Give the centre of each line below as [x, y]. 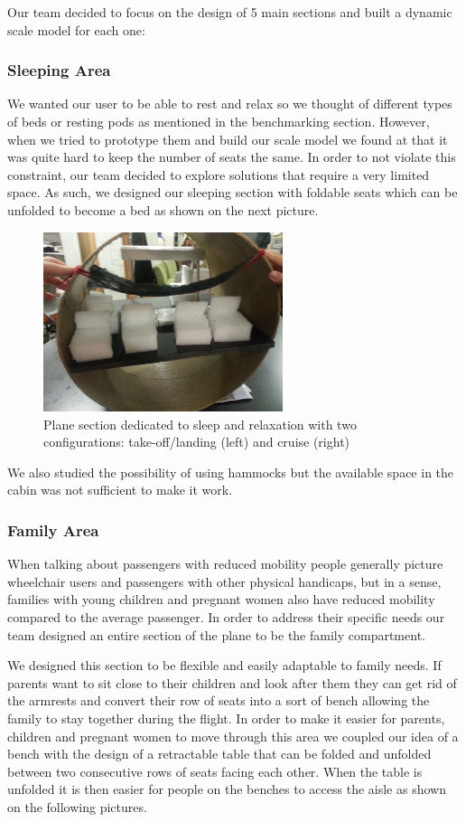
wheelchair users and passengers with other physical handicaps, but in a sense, [224, 581]
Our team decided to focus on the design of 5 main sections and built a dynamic [230, 12]
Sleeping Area [59, 70]
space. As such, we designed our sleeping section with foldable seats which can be [233, 192]
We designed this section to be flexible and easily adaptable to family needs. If [224, 665]
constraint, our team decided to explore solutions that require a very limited [219, 174]
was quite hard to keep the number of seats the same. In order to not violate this [232, 157]
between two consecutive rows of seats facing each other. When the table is [215, 771]
